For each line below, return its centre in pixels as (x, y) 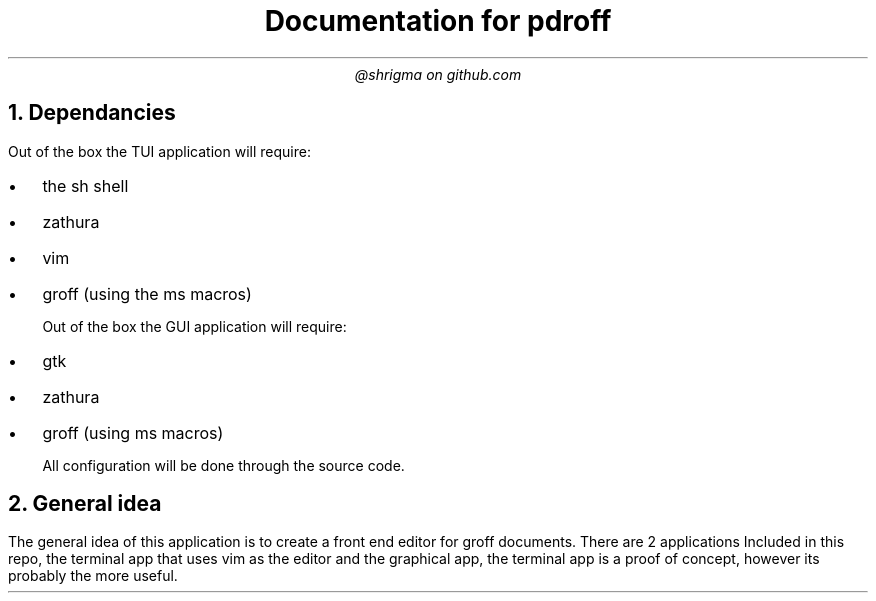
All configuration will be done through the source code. (223, 465)
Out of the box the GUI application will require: (194, 326)
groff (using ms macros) (133, 432)
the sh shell (85, 185)
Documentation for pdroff (438, 21)
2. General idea (85, 504)
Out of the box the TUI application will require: (159, 151)
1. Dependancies (92, 113)
